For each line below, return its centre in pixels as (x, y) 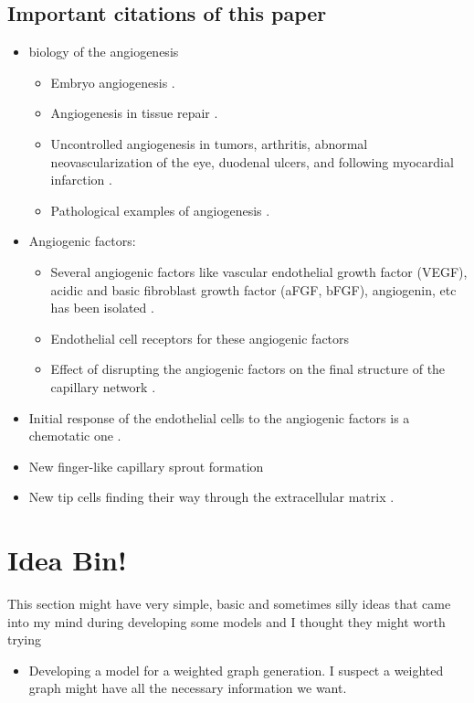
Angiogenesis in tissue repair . (134, 113)
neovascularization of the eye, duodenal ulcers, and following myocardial (252, 161)
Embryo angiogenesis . (113, 82)
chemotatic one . (75, 436)
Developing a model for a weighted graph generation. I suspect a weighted (236, 670)
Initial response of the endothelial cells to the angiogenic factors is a (219, 417)
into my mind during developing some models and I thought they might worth (226, 621)
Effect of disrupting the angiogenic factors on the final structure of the (248, 369)
